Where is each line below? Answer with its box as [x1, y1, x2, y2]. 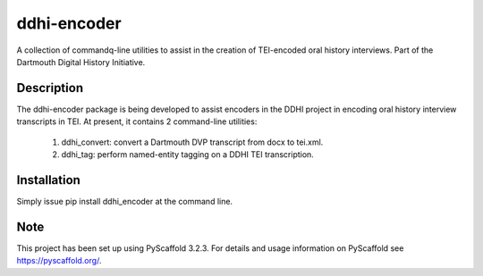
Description [16, 80, 84, 96]
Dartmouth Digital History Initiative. [16, 56, 146, 67]
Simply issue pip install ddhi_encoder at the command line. [16, 196, 233, 206]
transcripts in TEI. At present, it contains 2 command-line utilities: [16, 116, 258, 127]
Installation [16, 172, 80, 188]
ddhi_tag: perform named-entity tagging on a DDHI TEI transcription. [61, 149, 315, 160]
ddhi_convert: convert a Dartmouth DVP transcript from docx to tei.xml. [61, 137, 324, 147]
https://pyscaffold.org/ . [16, 255, 102, 266]
